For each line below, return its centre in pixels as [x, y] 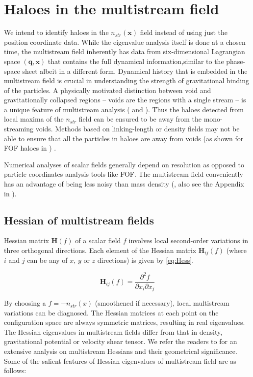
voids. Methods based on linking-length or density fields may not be [138, 129]
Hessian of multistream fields [79, 220]
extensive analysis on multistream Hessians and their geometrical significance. [121, 351]
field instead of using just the [184, 32]
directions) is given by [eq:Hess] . [146, 260]
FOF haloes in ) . [30, 148]
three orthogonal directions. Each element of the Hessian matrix [100, 250]
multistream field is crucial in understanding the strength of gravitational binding [126, 80]
